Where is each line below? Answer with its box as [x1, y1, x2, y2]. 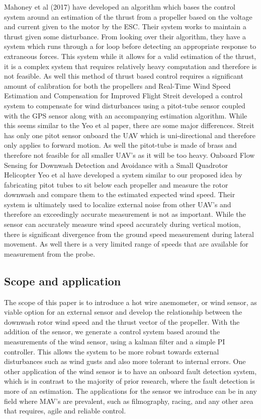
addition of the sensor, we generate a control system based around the [4, 326, 220, 337]
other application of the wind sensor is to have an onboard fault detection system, [4, 366, 257, 376]
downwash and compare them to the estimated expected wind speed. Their [4, 189, 235, 200]
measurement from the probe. [4, 248, 96, 259]
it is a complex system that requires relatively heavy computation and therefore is [4, 61, 257, 71]
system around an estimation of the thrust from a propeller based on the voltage [4, 11, 252, 22]
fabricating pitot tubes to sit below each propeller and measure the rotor [4, 179, 228, 190]
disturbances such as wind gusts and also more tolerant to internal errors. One [4, 356, 246, 367]
